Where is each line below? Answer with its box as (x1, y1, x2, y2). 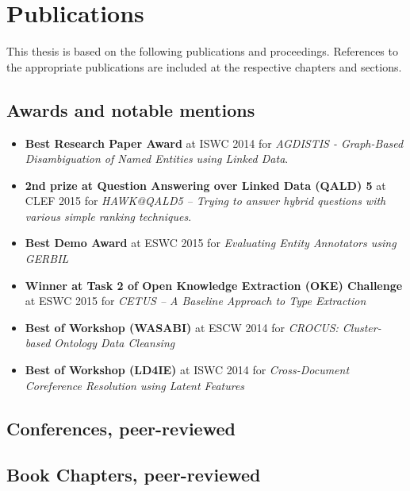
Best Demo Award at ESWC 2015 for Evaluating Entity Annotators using (25, 234, 397, 251)
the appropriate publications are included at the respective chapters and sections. (6, 58, 402, 75)
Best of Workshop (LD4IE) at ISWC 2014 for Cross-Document (25, 361, 350, 378)
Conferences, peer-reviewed (6, 416, 236, 440)
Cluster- (342, 319, 381, 335)
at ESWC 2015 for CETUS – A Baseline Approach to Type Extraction (25, 292, 366, 309)
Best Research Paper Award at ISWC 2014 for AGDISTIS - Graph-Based (25, 134, 404, 151)
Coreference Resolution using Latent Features (25, 377, 245, 393)
